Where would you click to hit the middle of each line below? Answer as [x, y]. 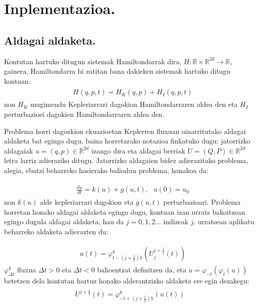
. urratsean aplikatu [224, 221]
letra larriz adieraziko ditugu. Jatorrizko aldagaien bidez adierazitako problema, [126, 160]
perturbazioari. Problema [202, 201]
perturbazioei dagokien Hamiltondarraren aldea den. [84, 114]
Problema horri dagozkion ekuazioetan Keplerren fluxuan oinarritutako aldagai [125, 131]
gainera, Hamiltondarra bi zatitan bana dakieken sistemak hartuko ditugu [117, 71]
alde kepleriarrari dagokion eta [86, 201]
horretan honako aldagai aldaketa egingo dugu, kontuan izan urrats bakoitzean [125, 211]
